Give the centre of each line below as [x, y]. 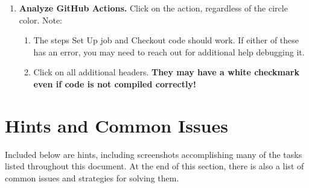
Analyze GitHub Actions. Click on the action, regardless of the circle [153, 8]
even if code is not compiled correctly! [115, 83]
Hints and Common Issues [116, 125]
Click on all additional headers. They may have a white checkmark [166, 72]
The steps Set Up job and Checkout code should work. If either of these [166, 40]
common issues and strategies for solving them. [92, 177]
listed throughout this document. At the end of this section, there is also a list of [154, 166]
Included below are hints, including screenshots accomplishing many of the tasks [154, 154]
